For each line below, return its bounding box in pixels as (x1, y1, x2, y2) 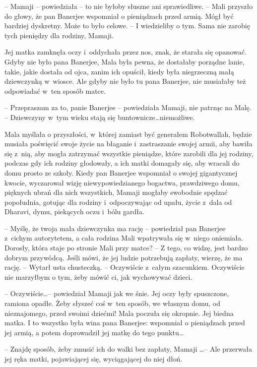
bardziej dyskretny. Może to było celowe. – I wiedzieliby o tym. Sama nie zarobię (4, 20, 250, 31)
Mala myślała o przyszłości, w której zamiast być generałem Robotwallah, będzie (4, 128, 252, 139)
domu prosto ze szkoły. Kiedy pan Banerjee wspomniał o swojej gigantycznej (4, 167, 238, 178)
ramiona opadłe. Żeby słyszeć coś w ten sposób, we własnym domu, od (4, 298, 220, 308)
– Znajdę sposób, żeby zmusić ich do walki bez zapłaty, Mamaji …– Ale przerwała (4, 344, 252, 354)
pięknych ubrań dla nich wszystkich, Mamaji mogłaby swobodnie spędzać (4, 187, 228, 197)
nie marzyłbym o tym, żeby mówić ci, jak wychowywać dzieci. (4, 271, 193, 282)
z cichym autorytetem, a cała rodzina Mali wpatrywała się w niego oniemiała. (4, 233, 243, 243)
